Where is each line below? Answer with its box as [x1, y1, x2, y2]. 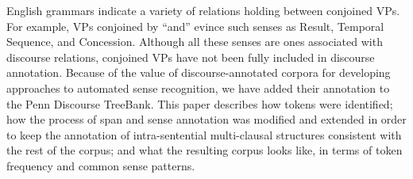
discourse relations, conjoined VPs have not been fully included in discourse [6, 48, 375, 65]
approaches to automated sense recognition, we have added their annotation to [6, 79, 390, 96]
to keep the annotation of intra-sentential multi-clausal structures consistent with [6, 126, 402, 143]
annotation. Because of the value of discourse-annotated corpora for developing [6, 64, 391, 81]
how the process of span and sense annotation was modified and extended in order [6, 111, 407, 128]
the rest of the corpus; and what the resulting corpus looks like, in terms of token [6, 142, 403, 158]
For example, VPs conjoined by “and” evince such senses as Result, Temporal [6, 17, 384, 34]
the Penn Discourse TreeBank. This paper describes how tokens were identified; [6, 95, 393, 112]
